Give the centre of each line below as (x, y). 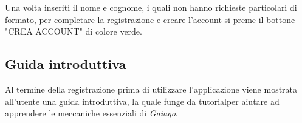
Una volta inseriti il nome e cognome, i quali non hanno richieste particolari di (151, 7)
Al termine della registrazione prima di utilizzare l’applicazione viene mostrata (151, 89)
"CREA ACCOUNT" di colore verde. (74, 31)
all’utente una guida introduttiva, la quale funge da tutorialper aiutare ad (142, 101)
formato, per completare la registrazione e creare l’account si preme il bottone (150, 19)
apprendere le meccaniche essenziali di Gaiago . (91, 113)
